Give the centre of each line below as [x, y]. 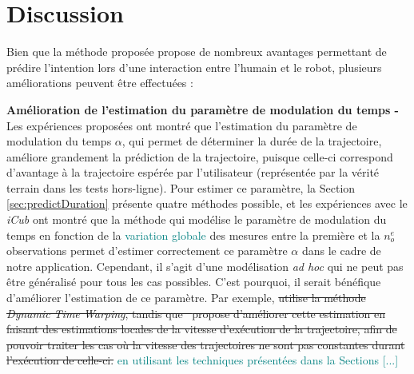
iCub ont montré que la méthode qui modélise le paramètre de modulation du [197, 219]
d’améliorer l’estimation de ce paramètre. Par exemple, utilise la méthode [186, 298]
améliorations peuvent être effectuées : [100, 83]
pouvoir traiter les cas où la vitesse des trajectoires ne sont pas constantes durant [206, 344]
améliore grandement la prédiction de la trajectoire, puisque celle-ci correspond [200, 156]
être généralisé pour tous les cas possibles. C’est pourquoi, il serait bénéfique [194, 282]
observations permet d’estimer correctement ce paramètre [147, 251]
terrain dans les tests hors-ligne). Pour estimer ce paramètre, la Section [181, 187]
